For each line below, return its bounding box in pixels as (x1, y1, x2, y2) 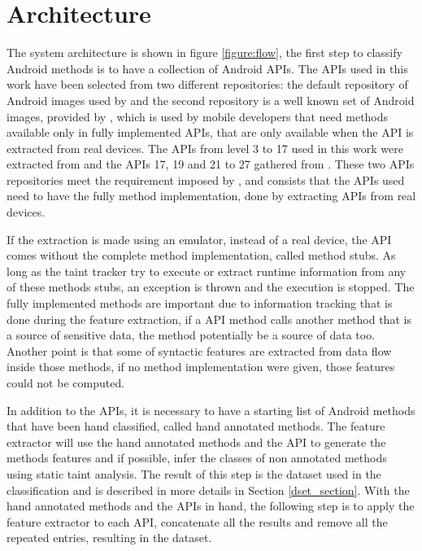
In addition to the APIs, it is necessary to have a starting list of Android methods (7, 401, 415, 418)
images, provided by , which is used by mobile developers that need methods (7, 107, 389, 125)
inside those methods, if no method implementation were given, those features (7, 358, 395, 375)
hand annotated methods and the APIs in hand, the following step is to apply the (7, 497, 415, 514)
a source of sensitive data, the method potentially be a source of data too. (7, 326, 376, 343)
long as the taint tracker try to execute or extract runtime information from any (7, 262, 407, 279)
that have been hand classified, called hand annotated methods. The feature (7, 418, 385, 435)
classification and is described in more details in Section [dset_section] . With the (7, 481, 410, 498)
